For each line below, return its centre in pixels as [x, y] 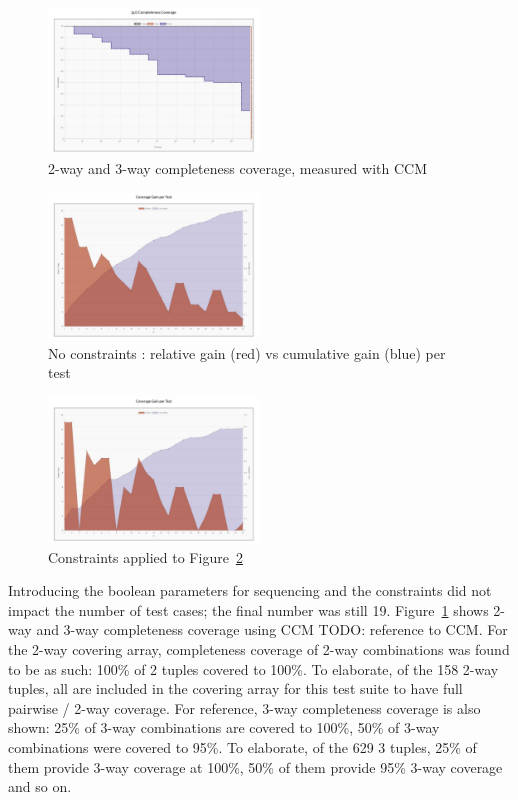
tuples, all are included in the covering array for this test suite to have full [235, 688]
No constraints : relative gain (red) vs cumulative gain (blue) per [247, 352]
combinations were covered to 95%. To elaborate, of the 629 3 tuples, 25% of [242, 746]
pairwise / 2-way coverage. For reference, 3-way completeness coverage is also [244, 707]
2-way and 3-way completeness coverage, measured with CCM [238, 167]
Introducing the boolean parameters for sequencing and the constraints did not [250, 590]
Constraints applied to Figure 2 [145, 556]
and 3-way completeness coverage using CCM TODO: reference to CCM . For [272, 629]
